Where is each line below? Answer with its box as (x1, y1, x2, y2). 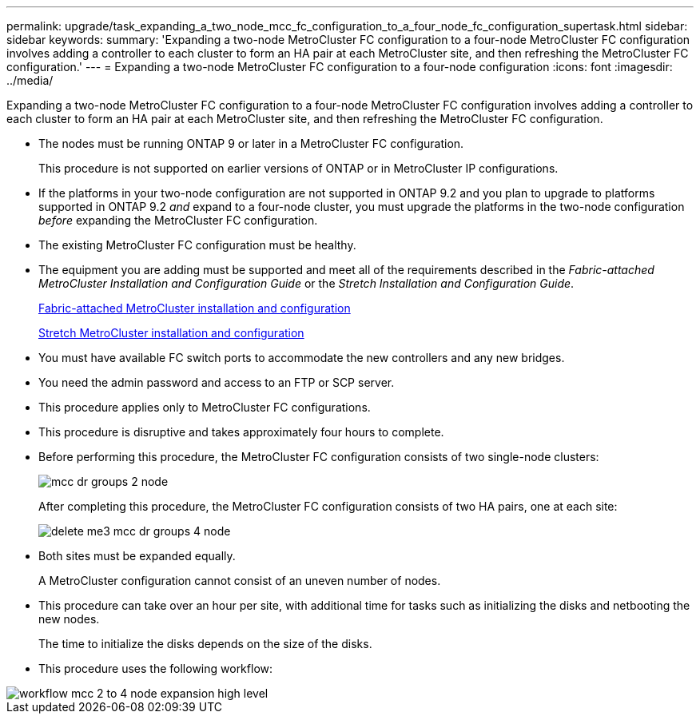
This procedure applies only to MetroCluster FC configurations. (38, 400, 371, 414)
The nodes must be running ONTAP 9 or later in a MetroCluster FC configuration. (38, 137, 464, 150)
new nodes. (38, 612, 100, 626)
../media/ (6, 74, 54, 87)
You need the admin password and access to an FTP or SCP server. (38, 376, 395, 389)
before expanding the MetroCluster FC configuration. (38, 213, 318, 227)
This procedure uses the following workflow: (38, 662, 273, 675)
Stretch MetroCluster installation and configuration (38, 326, 304, 340)
